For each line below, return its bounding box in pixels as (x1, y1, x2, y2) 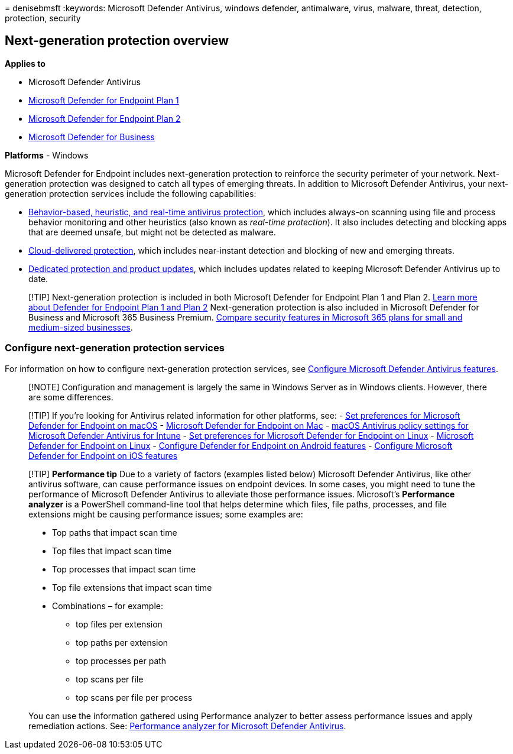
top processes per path (76, 655, 167, 666)
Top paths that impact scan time (52, 527, 177, 538)
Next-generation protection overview (5, 33, 229, 48)
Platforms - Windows (5, 150, 89, 160)
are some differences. (28, 391, 113, 402)
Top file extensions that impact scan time (52, 582, 212, 593)
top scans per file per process (76, 692, 193, 703)
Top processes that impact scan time (52, 564, 196, 574)
